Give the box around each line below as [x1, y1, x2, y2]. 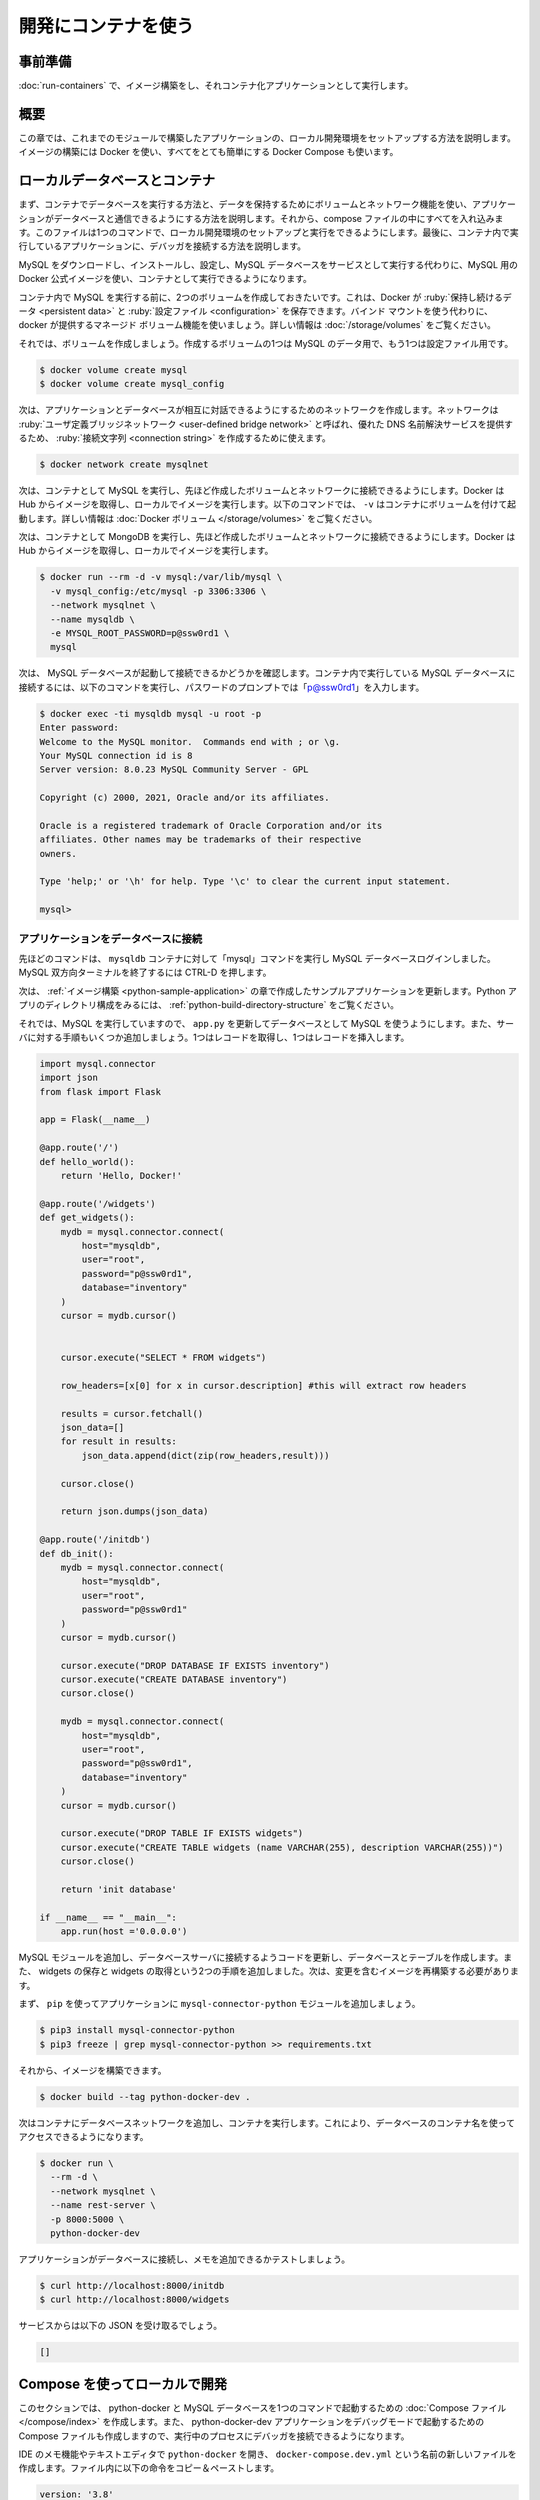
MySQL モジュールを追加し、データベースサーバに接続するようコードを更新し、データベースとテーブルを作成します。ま [18, 1951, 513, 1964]
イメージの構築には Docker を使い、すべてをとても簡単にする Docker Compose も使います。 [18, 146, 399, 158]
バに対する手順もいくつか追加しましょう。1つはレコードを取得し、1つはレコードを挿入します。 [18, 1031, 410, 1043]
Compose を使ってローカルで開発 [18, 2375, 227, 2392]
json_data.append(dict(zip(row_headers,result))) [81, 1450, 330, 1461]
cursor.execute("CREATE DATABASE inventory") [60, 1674, 288, 1685]
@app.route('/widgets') [39, 1198, 157, 1209]
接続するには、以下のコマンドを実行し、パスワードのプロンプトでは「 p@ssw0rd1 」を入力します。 [18, 681, 425, 693]
